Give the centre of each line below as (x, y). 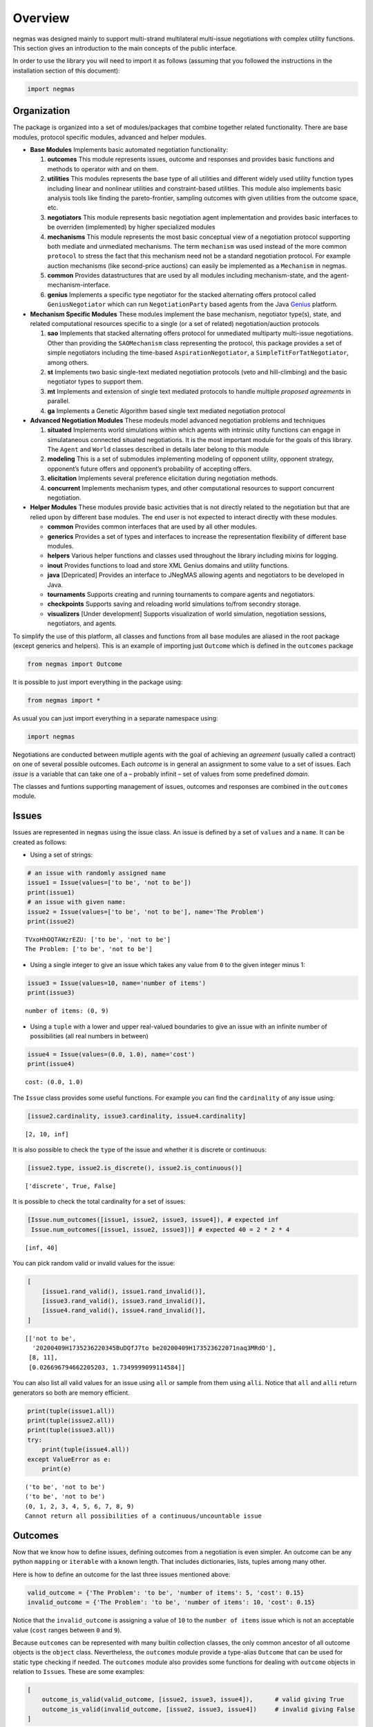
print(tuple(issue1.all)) (71, 1411)
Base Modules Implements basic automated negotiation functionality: (129, 149)
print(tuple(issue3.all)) (71, 1430)
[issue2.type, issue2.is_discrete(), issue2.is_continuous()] (135, 1168)
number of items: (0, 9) (67, 1011)
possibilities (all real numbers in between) (89, 1036)
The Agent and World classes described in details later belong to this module (158, 450)
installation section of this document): (66, 70)
